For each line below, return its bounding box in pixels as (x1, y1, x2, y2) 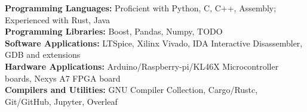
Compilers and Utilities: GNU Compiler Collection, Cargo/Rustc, (5, 83, 258, 96)
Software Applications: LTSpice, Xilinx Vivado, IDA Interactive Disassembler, (5, 36, 303, 49)
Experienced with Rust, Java (5, 13, 110, 26)
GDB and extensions (5, 48, 81, 61)
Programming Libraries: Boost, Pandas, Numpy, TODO (5, 25, 223, 38)
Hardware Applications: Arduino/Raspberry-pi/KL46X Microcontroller (5, 60, 279, 72)
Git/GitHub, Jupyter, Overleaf (5, 95, 118, 107)
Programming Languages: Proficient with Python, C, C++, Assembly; (5, 2, 277, 14)
